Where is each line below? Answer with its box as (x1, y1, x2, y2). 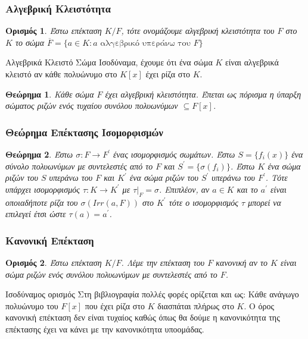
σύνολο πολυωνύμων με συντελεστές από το (5, 159, 153, 172)
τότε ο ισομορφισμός (169, 196, 239, 208)
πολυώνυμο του (5, 299, 58, 312)
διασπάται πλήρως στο (157, 299, 234, 312)
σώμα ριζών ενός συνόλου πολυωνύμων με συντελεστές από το (5, 268, 217, 280)
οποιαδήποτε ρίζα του (5, 196, 78, 208)
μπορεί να (248, 196, 281, 208)
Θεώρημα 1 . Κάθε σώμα (5, 87, 94, 100)
